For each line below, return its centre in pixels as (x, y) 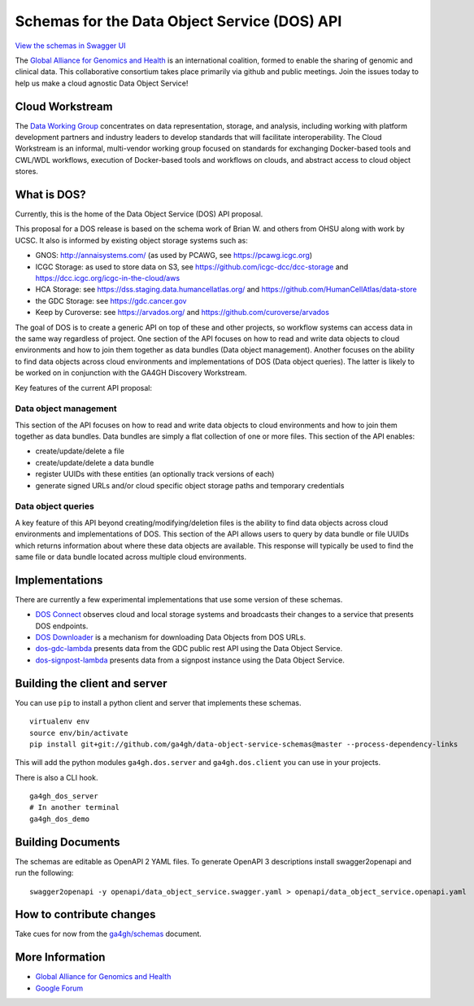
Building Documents (68, 842)
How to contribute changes (85, 914)
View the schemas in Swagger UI (70, 46)
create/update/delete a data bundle (95, 462)
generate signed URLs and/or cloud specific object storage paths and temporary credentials (190, 485)
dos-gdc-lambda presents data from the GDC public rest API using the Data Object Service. (189, 649)
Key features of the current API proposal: (84, 387)
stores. (26, 172)
